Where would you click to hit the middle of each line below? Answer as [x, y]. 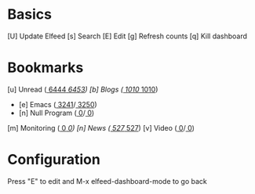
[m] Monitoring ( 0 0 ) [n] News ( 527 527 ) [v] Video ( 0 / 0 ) [101, 128]
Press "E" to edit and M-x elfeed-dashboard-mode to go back [107, 181]
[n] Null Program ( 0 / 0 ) [56, 113]
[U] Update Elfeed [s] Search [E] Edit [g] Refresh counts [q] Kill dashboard [127, 36]
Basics [30, 14]
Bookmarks [46, 68]
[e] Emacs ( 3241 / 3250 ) [58, 104]
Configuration [54, 160]
